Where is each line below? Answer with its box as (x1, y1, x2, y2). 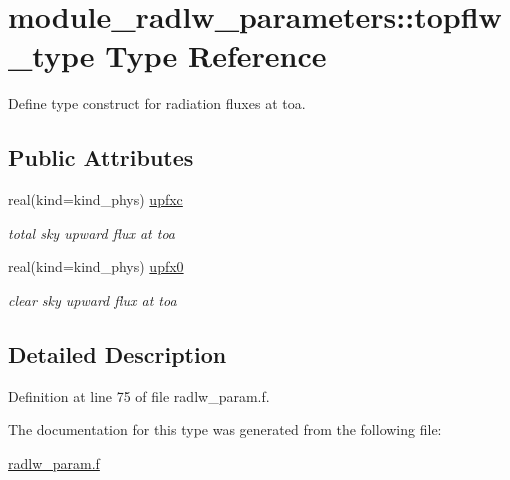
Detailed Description (8, 338, 227, 369)
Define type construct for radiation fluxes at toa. (8, 93, 306, 114)
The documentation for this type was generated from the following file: (8, 419, 442, 440)
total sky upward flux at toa (8, 222, 175, 243)
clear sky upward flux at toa (8, 289, 177, 310)
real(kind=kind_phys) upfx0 (8, 256, 184, 277)
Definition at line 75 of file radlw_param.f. (8, 385, 270, 406)
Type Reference (105, 35, 327, 76)
